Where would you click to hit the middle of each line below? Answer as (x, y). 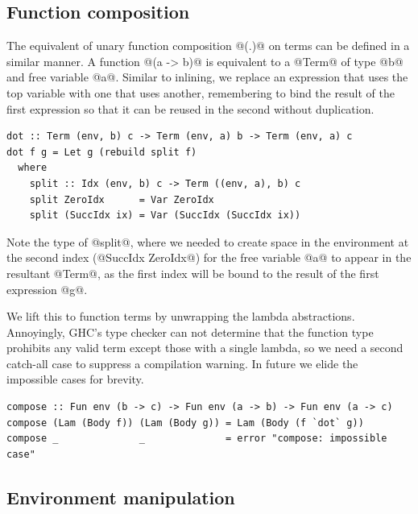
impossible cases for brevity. (75, 379)
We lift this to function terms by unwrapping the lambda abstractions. (181, 316)
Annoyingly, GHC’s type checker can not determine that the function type (190, 332)
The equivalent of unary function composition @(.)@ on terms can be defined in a (208, 46)
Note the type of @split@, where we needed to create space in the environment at (208, 241)
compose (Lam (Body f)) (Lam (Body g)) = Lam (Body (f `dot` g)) (185, 423)
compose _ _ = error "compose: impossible (197, 439)
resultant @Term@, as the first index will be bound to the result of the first (193, 273)
